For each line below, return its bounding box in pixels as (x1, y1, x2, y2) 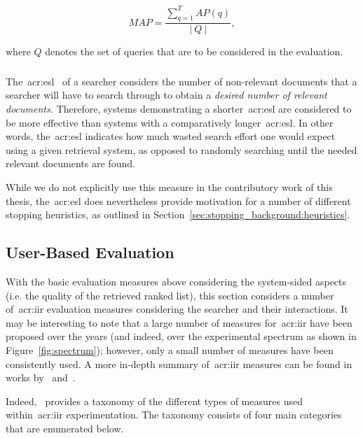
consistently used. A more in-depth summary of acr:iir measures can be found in (6, 356, 352, 371)
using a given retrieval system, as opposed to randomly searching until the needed (6, 142, 357, 157)
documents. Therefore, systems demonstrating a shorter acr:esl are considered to (6, 101, 352, 116)
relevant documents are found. (6, 156, 135, 171)
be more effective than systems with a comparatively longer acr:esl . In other (6, 115, 334, 129)
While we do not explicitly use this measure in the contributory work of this (6, 180, 333, 194)
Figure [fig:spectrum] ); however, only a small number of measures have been (6, 342, 334, 357)
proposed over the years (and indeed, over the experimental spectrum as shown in (6, 329, 357, 344)
